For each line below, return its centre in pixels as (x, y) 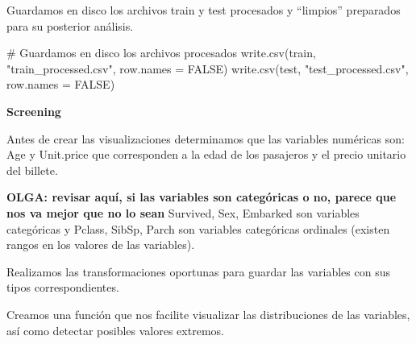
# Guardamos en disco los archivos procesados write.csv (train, (161, 53)
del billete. (32, 170)
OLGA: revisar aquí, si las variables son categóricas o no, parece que (202, 197)
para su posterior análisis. (70, 25)
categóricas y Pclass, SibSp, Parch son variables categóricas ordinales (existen (198, 228)
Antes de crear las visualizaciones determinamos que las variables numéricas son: (206, 138)
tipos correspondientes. (63, 287)
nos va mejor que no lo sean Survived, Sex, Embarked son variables (183, 212)
